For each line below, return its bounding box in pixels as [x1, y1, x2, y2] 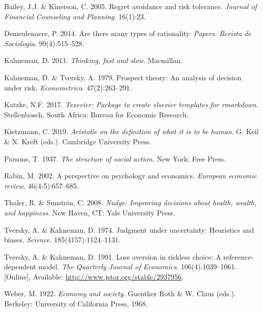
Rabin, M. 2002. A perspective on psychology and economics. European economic [4, 170, 257, 181]
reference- [223, 251, 253, 262]
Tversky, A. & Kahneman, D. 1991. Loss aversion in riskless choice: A [4, 251, 221, 262]
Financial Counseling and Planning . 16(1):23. [4, 11, 146, 21]
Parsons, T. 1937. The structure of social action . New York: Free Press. [4, 153, 226, 164]
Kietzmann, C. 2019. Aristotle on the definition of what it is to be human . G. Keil [4, 126, 259, 137]
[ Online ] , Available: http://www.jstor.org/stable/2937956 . [4, 271, 184, 282]
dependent [4, 261, 37, 272]
